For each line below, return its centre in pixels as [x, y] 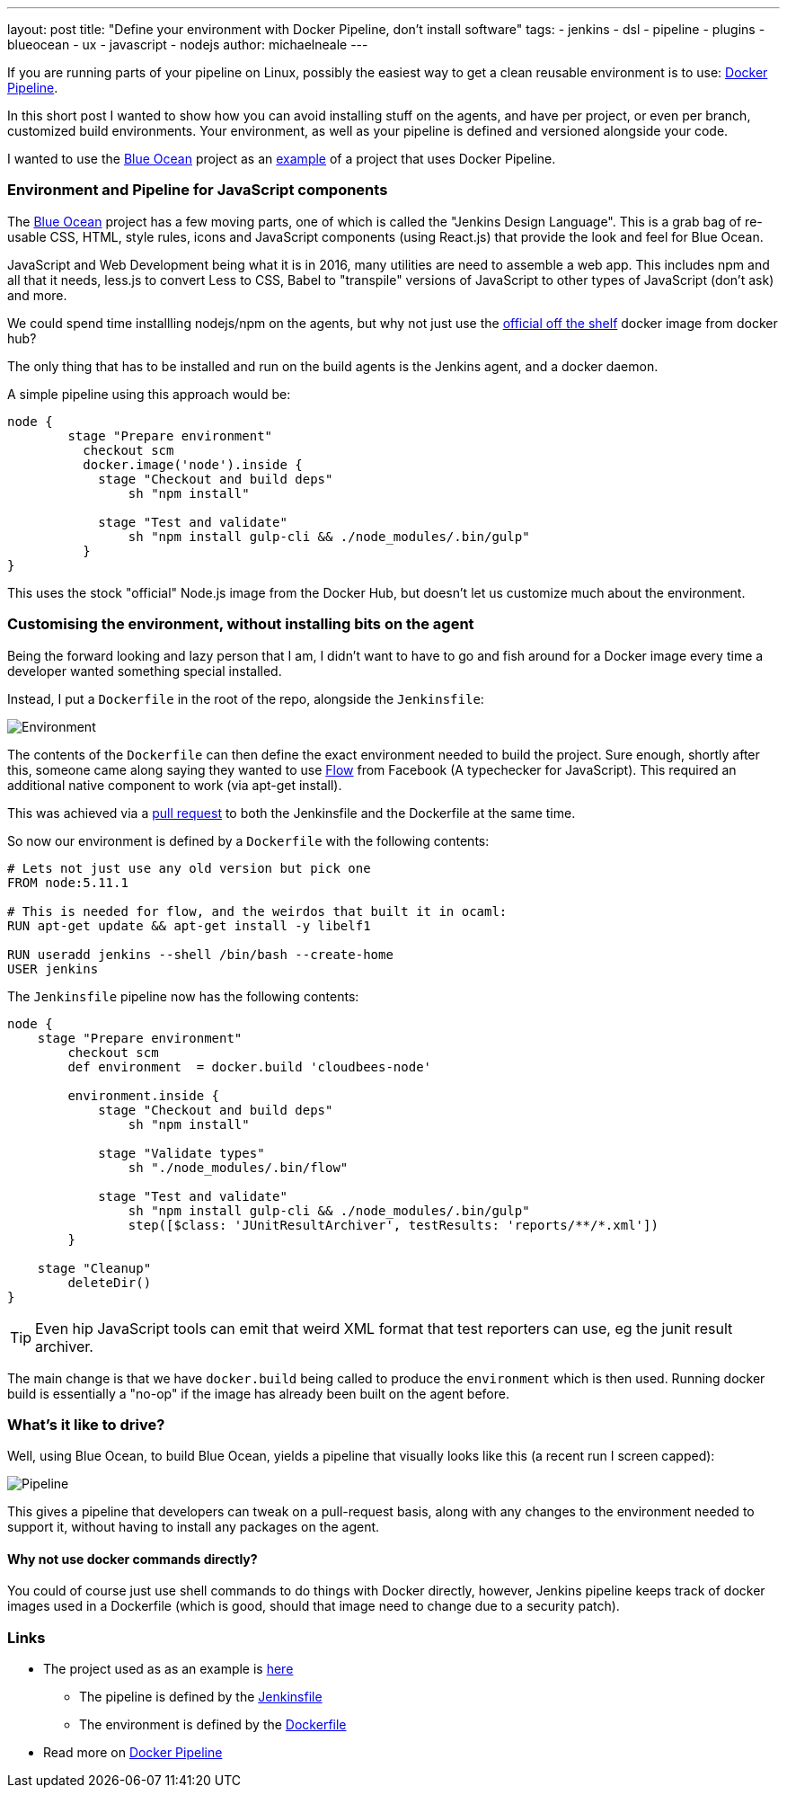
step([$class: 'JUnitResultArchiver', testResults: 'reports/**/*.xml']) [393, 1225]
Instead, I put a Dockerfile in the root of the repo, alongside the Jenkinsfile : [246, 698]
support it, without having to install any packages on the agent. [194, 1527]
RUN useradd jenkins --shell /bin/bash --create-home [200, 954]
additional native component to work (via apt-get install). [175, 785]
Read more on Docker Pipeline [133, 1753]
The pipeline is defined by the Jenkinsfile [201, 1697]
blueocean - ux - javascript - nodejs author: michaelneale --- [188, 44]
